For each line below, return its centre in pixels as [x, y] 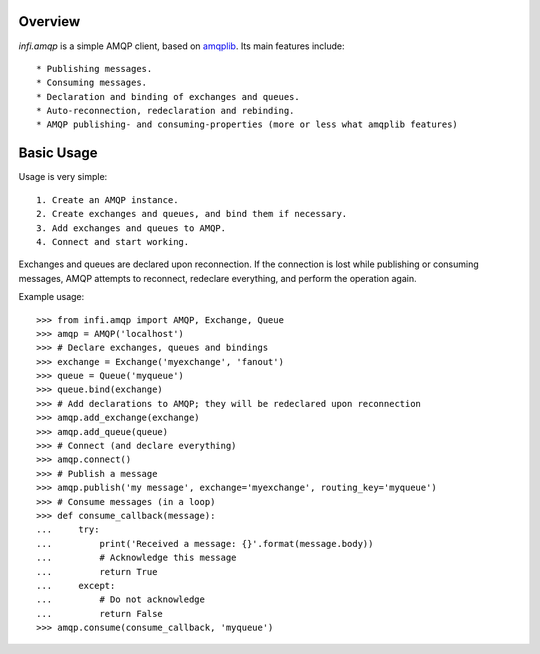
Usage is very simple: [63, 177]
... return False [100, 613]
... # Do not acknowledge [120, 599]
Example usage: [51, 297]
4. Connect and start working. [113, 241]
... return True [97, 571]
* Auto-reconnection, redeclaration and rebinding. [165, 111]
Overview [49, 21]
